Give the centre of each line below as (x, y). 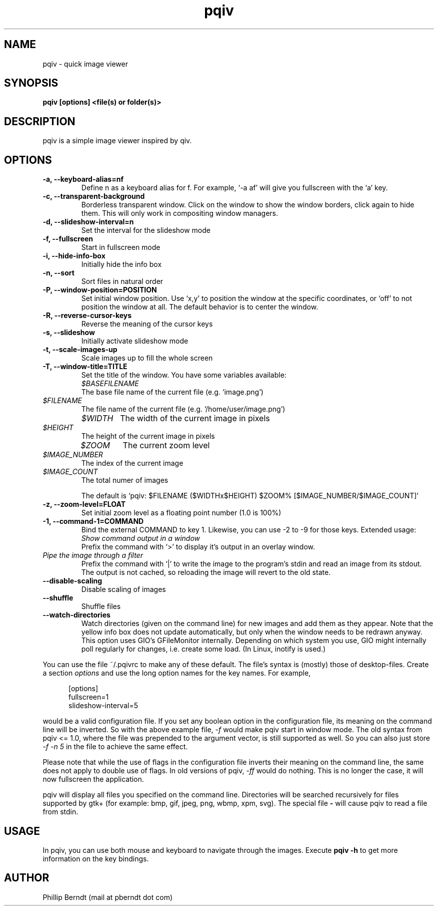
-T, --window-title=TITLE (85, 367)
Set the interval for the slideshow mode (146, 230)
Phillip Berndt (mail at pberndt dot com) (107, 897)
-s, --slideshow (69, 333)
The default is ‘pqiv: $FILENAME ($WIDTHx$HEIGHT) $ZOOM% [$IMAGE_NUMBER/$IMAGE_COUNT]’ (250, 496)
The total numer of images (125, 480)
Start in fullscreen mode (121, 247)
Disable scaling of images (123, 589)
